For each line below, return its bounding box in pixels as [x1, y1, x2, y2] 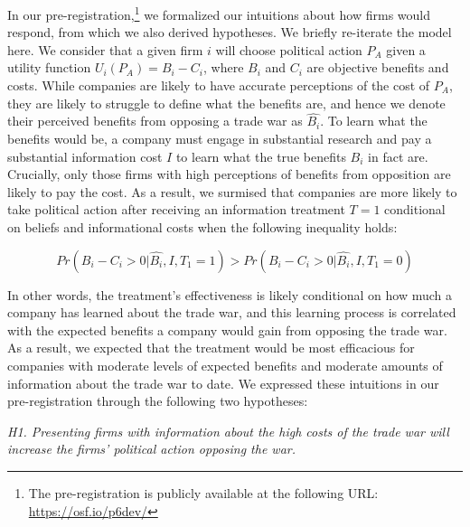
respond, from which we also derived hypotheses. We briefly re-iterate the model [7, 23, 452, 42]
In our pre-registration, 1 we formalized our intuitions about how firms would [7, 3, 431, 24]
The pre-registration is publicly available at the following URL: [28, 483, 379, 502]
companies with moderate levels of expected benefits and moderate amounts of [7, 355, 443, 374]
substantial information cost [7, 146, 163, 165]
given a [386, 40, 426, 59]
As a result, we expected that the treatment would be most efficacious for [7, 338, 415, 357]
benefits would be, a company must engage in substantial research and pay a [7, 129, 432, 148]
